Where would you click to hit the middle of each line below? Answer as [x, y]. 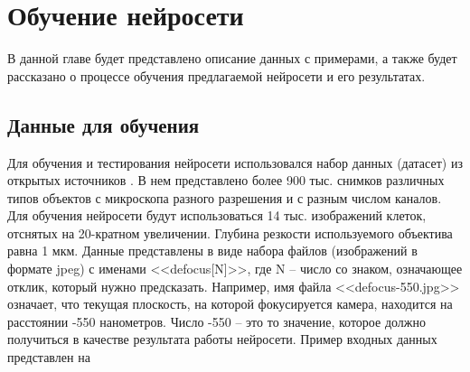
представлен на [49, 357]
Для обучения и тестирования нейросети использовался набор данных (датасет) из [235, 162]
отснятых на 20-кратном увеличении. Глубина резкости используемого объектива [230, 232]
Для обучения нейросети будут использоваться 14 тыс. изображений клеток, [217, 215]
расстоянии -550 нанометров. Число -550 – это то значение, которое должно [216, 321]
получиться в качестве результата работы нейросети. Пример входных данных [222, 339]
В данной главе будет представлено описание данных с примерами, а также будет [232, 58]
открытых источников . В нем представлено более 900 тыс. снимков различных [226, 180]
